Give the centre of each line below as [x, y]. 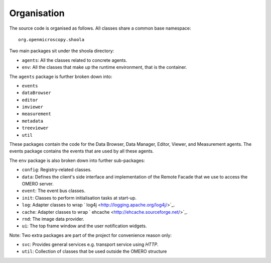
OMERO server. [38, 184]
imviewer [33, 107]
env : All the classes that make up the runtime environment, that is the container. [104, 67]
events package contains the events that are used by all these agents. [82, 151]
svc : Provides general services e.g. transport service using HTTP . [90, 244]
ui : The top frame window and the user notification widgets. [84, 226]
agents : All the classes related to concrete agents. [75, 60]
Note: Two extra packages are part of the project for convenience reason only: [90, 235]
